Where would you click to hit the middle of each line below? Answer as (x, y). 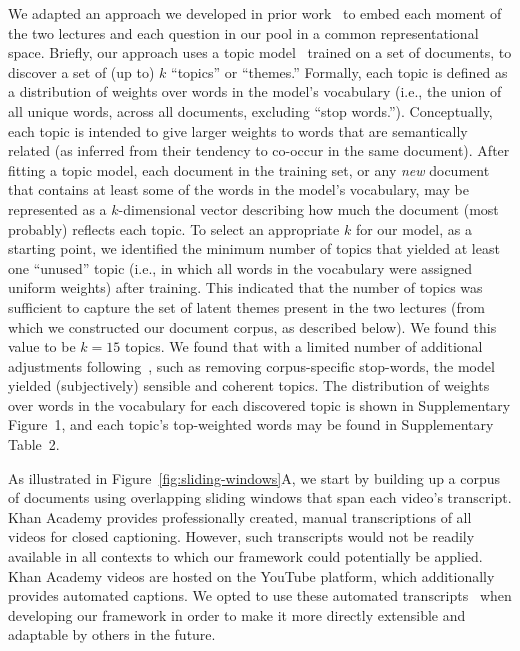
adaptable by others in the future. (112, 634)
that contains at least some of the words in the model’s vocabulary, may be (238, 189)
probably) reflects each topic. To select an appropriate (174, 228)
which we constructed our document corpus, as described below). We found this (252, 326)
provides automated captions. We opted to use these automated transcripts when (260, 595)
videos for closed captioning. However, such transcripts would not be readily (241, 536)
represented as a (57, 208)
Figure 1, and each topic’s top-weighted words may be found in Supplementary (251, 424)
